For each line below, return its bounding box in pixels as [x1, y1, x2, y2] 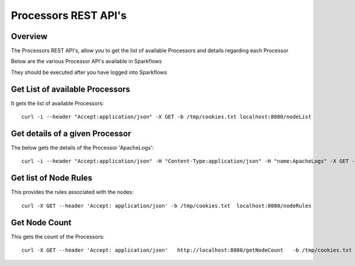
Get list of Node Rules [11, 173, 93, 183]
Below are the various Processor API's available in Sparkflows [11, 58, 162, 65]
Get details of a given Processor [11, 128, 131, 138]
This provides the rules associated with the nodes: [11, 189, 134, 196]
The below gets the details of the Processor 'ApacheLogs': [11, 144, 154, 151]
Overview [11, 31, 48, 41]
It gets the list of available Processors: [11, 99, 104, 106]
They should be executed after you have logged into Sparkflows [11, 69, 167, 76]
